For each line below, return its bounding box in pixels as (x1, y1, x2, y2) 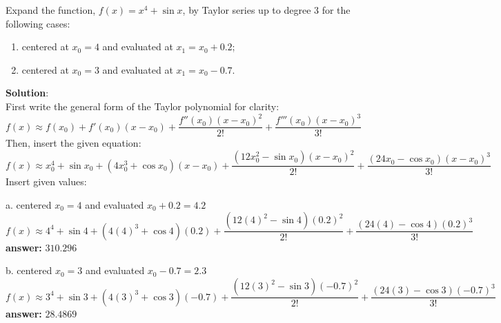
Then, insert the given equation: (6, 136, 141, 150)
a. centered (6, 197, 52, 211)
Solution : (6, 85, 49, 100)
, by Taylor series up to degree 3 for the (182, 3, 351, 17)
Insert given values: (6, 174, 87, 189)
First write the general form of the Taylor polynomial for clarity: (6, 98, 279, 113)
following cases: (6, 16, 70, 30)
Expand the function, (6, 3, 96, 17)
